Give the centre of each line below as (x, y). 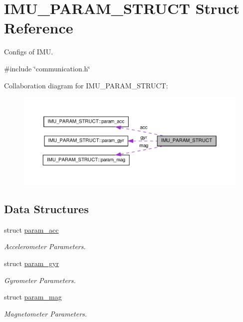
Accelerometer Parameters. (45, 246)
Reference (39, 28)
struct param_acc (31, 229)
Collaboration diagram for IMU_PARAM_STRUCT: (86, 85)
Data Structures (46, 209)
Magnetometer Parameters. (46, 313)
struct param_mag (33, 297)
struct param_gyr (31, 263)
